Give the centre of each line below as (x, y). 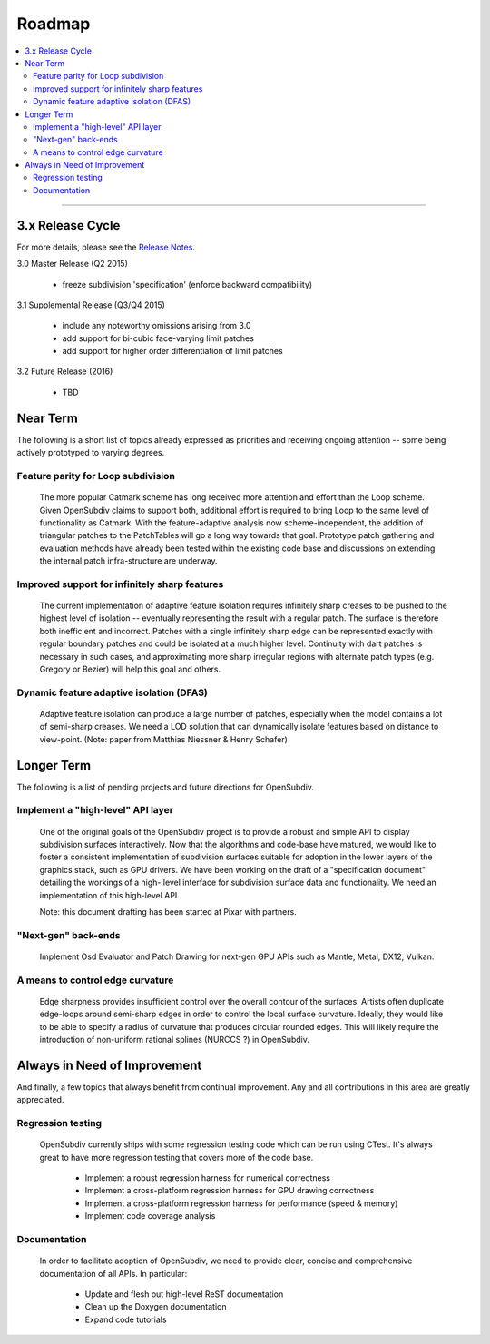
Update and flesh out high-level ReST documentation (184, 1294)
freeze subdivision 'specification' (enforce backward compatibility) (187, 284)
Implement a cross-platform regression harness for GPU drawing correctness (230, 1191)
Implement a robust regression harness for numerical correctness (208, 1178)
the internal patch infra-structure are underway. (128, 561)
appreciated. (40, 1100)
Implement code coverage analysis (150, 1216)
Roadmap (54, 24)
